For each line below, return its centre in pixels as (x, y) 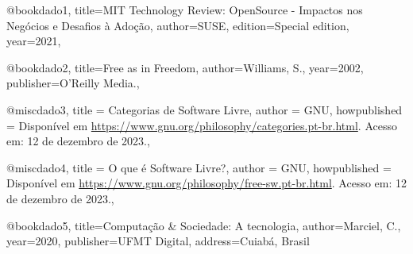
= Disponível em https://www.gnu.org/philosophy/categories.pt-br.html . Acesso (202, 125)
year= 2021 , (34, 41)
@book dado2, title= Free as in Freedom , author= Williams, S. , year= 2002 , (185, 67)
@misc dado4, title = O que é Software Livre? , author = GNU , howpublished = (199, 167)
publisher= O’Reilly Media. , (73, 83)
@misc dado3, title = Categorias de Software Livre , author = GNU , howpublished (205, 109)
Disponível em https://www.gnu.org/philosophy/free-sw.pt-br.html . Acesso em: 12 (207, 183)
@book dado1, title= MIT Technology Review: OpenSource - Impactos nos (185, 10)
